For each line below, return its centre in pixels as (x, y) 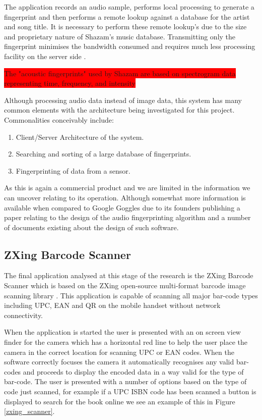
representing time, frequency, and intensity (70, 83)
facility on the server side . (45, 56)
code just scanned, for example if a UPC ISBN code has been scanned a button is (130, 391)
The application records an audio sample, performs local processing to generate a (129, 7)
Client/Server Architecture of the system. (80, 137)
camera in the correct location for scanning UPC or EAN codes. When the (119, 352)
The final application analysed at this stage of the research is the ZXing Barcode (129, 275)
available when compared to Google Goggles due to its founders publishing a (122, 207)
